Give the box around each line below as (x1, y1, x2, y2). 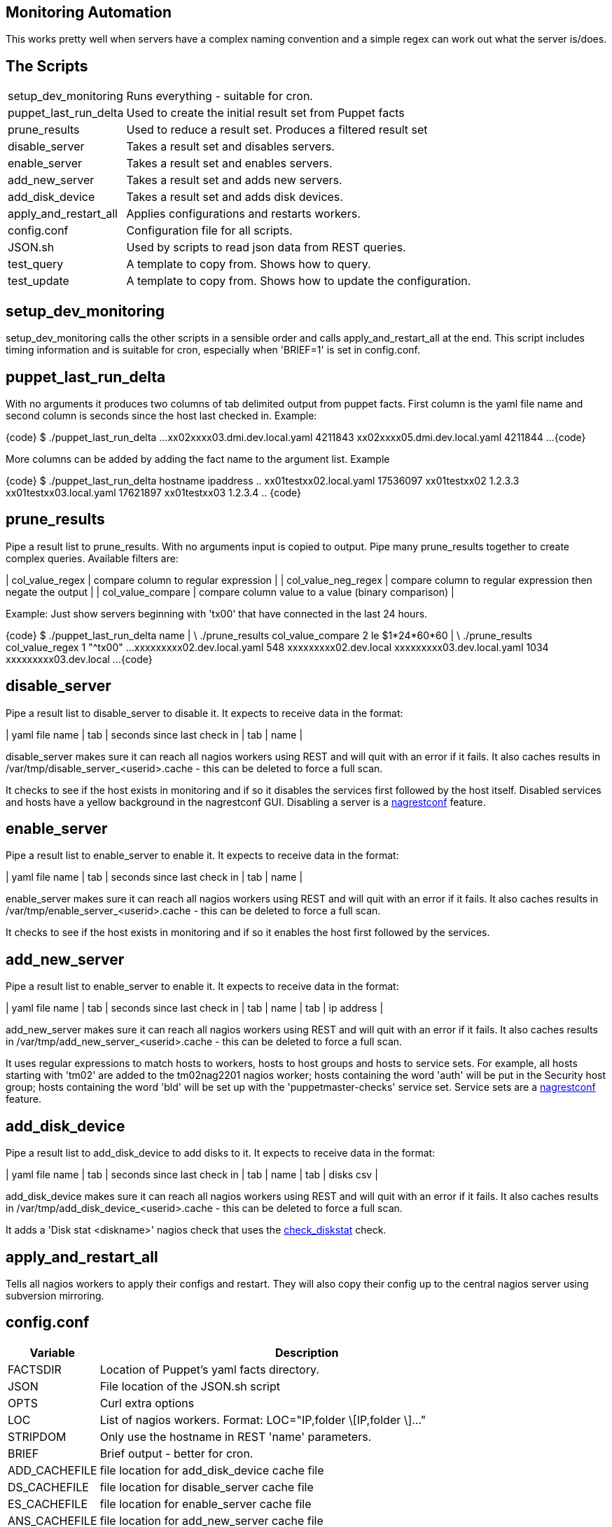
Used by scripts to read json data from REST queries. (126, 240, 406, 255)
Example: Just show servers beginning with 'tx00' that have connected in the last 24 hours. (6, 607, 428, 620)
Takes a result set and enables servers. (126, 156, 333, 171)
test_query (8, 257, 64, 272)
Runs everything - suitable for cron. (126, 89, 313, 104)
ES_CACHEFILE (8, 1496, 88, 1511)
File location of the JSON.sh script (99, 1379, 280, 1393)
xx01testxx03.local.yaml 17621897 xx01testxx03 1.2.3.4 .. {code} (6, 486, 302, 498)
